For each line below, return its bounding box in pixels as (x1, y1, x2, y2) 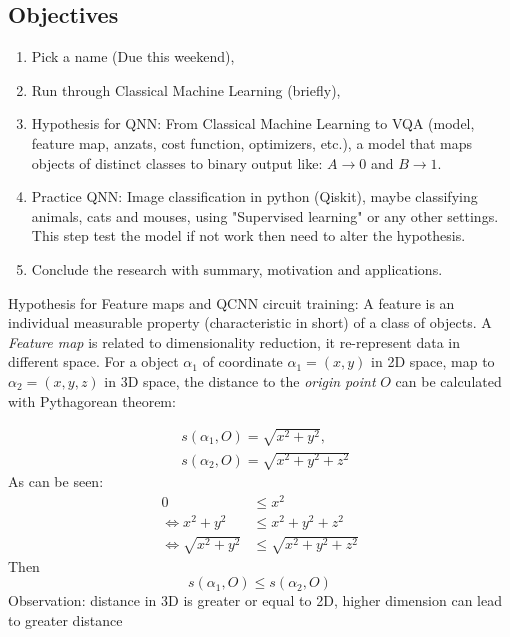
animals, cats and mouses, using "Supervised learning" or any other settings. (31, 205, 499, 226)
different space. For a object (8, 351, 179, 372)
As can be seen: (8, 471, 104, 492)
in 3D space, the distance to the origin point (104, 370, 376, 391)
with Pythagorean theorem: (8, 390, 176, 411)
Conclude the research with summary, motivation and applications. (31, 258, 443, 279)
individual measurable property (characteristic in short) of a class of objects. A (8, 312, 492, 333)
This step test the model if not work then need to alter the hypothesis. (31, 225, 466, 246)
